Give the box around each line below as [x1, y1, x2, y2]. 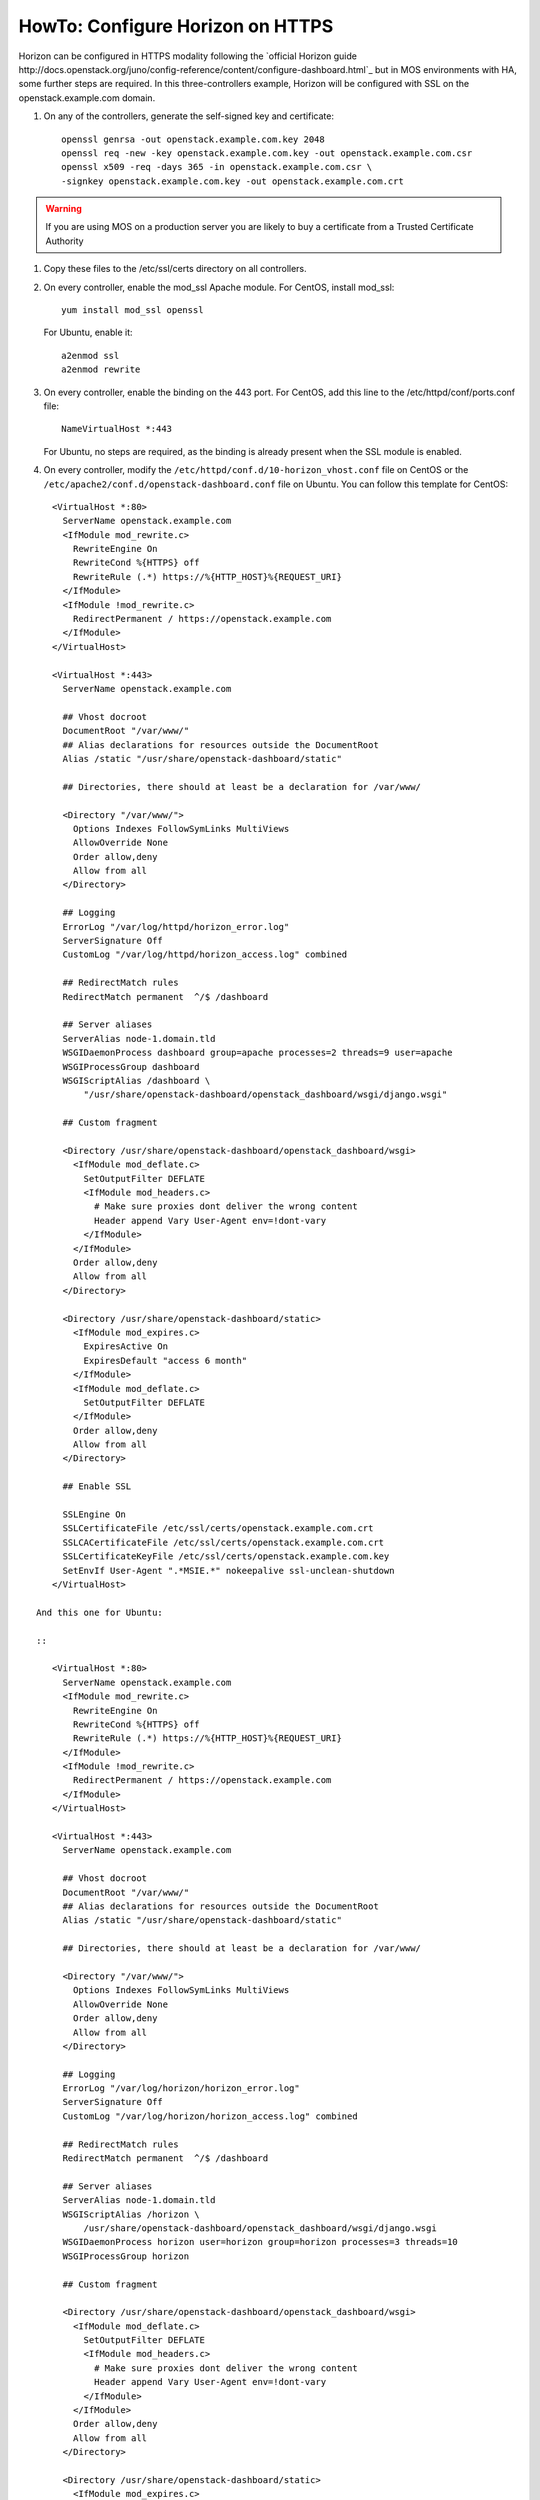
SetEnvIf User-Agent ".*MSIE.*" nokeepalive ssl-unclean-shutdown [62, 1565, 395, 1576]
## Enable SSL [62, 1481, 132, 1492]
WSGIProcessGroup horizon [62, 2250, 190, 2262]
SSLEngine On [62, 1509, 127, 1520]
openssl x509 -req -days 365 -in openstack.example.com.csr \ [61, 161, 373, 173]
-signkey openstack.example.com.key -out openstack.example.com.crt [61, 175, 404, 187]
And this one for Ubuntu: [36, 1606, 164, 1618]
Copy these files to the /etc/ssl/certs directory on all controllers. [43, 263, 307, 275]
